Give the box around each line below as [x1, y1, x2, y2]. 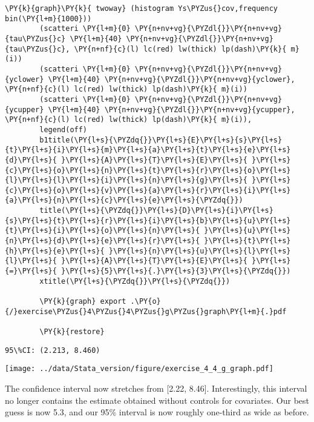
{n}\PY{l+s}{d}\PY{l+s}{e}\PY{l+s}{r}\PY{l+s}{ [5, 236, 200, 246]
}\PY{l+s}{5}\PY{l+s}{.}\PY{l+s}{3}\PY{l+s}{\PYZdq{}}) [61, 267, 291, 276]
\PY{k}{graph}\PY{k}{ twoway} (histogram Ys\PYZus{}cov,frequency [5, 4, 278, 13]
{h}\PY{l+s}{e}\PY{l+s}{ [5, 246, 105, 255]
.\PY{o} [130, 297, 161, 306]
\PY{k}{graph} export [39, 297, 126, 306]
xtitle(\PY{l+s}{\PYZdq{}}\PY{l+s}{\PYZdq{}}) [39, 276, 231, 286]
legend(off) [39, 125, 88, 134]
